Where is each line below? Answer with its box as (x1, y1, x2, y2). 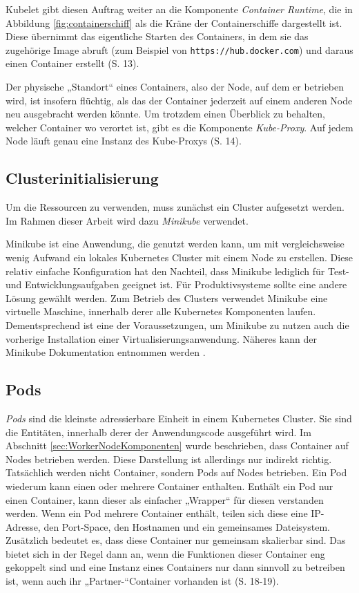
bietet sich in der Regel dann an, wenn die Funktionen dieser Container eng (6, 546, 325, 561)
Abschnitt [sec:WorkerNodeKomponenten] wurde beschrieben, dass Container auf (6, 438, 349, 453)
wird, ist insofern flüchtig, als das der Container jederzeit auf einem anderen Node (6, 93, 353, 107)
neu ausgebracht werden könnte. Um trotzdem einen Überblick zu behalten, (6, 106, 326, 121)
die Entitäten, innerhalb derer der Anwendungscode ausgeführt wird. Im (6, 424, 311, 439)
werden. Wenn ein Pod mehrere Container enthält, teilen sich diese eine (6, 506, 308, 520)
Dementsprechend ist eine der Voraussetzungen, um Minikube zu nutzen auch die (6, 317, 349, 332)
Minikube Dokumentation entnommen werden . (6, 345, 206, 359)
